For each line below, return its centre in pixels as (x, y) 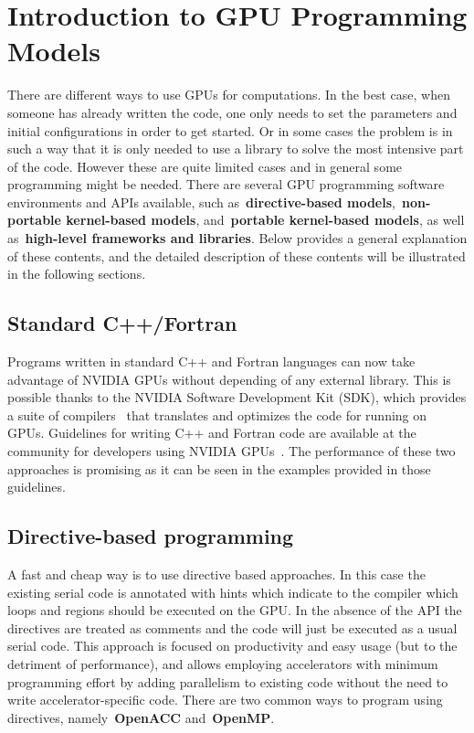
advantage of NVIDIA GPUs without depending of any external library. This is (229, 379)
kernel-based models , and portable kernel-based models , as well (265, 220)
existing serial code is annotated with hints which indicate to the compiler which (233, 592)
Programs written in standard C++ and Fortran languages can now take (211, 361)
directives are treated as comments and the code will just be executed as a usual (232, 627)
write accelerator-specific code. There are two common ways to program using (225, 700)
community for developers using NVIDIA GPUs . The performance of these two (232, 451)
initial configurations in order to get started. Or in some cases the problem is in (230, 130)
